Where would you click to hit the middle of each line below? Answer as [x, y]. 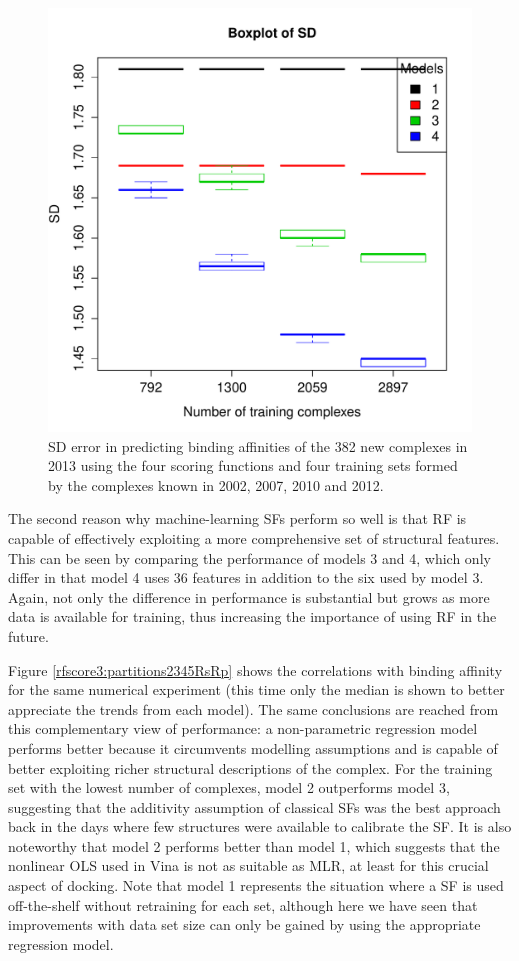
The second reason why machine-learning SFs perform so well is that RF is [237, 518]
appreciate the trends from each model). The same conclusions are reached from [253, 708]
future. [28, 635]
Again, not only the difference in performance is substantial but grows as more [249, 596]
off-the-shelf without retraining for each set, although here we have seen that [243, 904]
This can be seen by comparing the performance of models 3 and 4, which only [249, 557]
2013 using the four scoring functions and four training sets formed [253, 465]
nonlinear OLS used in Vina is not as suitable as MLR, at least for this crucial [248, 865]
